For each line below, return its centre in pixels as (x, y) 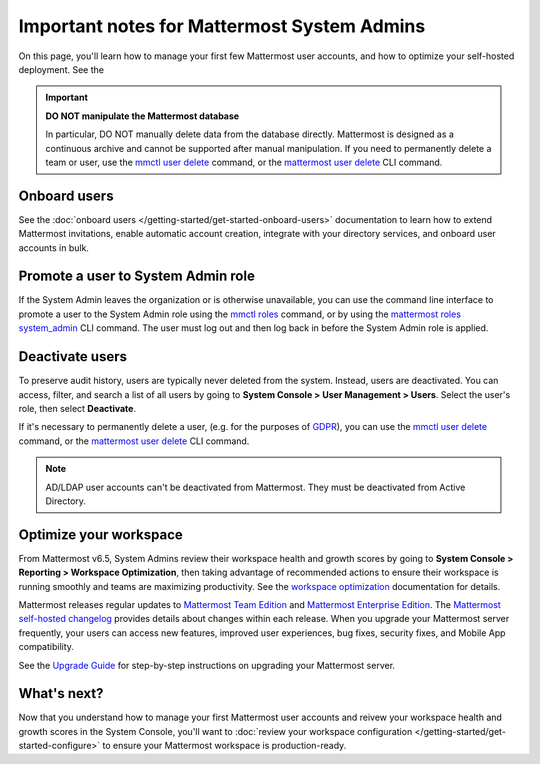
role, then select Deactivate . (77, 408)
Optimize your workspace (101, 534)
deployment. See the (61, 69)
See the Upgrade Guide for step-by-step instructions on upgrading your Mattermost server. (206, 665)
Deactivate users (73, 356)
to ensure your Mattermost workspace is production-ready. (224, 746)
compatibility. (46, 647)
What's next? (61, 693)
